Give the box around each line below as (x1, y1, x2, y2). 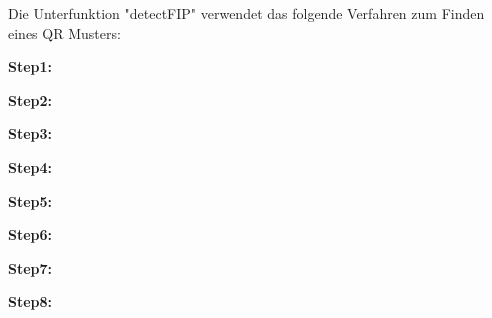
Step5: (8, 190, 53, 211)
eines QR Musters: (8, 22, 121, 43)
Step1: (8, 56, 53, 77)
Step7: (8, 257, 53, 278)
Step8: (8, 291, 53, 312)
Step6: (8, 224, 53, 245)
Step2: (8, 89, 53, 110)
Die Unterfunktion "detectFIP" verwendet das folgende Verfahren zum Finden (8, 3, 485, 23)
